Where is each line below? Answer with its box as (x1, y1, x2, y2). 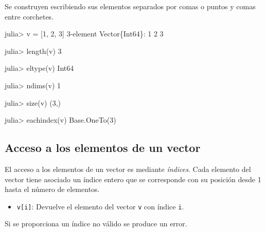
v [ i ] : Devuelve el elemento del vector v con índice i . (16, 201, 184, 211)
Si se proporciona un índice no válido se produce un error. (5, 218, 187, 229)
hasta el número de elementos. (5, 184, 100, 195)
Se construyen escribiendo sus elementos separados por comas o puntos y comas (5, 1, 256, 11)
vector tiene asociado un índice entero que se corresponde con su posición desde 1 (5, 173, 261, 184)
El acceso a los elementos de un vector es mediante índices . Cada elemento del (5, 163, 251, 174)
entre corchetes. (5, 11, 54, 22)
